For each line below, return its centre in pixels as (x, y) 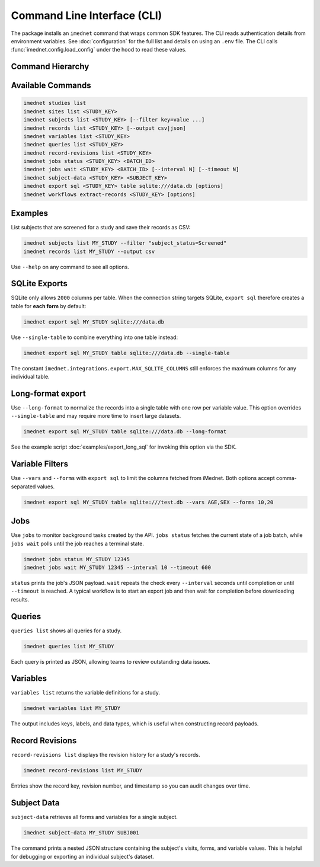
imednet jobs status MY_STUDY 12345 (77, 559)
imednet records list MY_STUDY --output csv (89, 251)
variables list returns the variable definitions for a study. (85, 693)
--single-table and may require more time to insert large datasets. (96, 416)
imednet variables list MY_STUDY (72, 708)
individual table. (30, 377)
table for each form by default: (49, 306)
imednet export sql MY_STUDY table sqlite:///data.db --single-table (127, 353)
